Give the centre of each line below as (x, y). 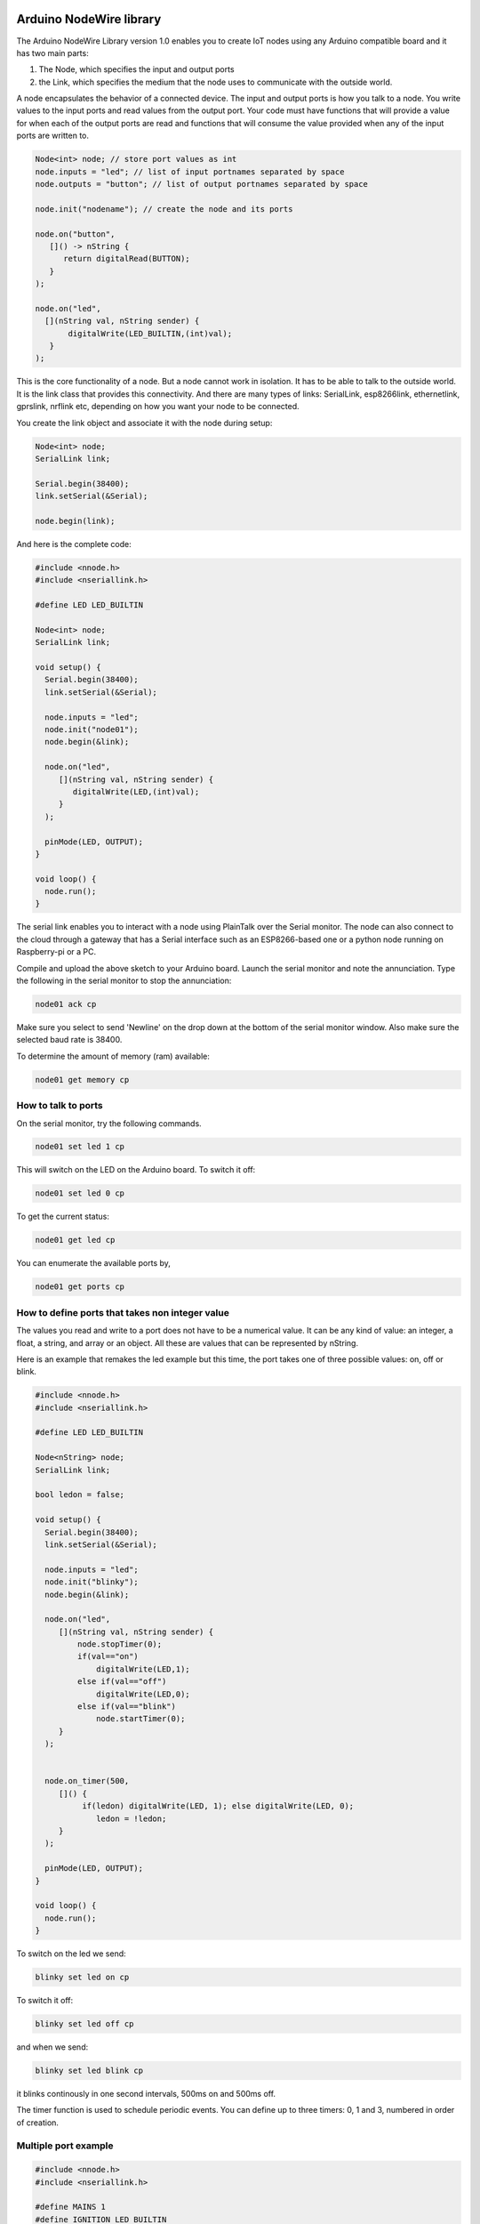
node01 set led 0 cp (80, 1193)
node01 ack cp (66, 1004)
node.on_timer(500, (87, 1781)
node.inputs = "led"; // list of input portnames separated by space (190, 172)
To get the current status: (63, 1217)
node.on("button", (75, 234)
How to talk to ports (60, 1106)
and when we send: (52, 2047)
